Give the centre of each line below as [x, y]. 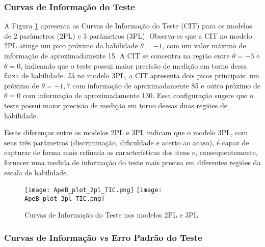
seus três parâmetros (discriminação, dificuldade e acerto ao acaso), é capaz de [127, 142]
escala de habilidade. [36, 172]
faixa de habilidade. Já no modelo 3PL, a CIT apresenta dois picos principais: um [132, 75]
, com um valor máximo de [204, 45]
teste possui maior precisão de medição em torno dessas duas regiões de [116, 105]
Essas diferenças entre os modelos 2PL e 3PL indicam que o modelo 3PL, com [126, 132]
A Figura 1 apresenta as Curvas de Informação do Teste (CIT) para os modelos [128, 26]
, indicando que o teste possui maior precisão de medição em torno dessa [134, 65]
